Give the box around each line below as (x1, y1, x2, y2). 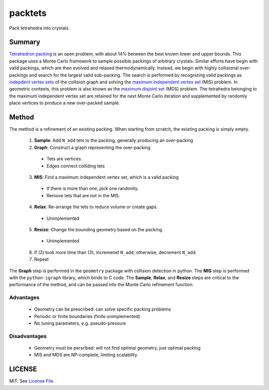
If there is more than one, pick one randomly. (46, 185, 139, 192)
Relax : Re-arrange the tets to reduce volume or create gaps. (34, 204, 158, 210)
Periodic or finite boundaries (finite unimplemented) (34, 313, 140, 319)
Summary (9, 38, 40, 46)
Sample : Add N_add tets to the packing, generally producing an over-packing (34, 137, 194, 143)
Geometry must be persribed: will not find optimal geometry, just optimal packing (34, 345, 201, 351)
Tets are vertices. (46, 156, 82, 162)
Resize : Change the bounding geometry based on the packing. (34, 227, 163, 232)
